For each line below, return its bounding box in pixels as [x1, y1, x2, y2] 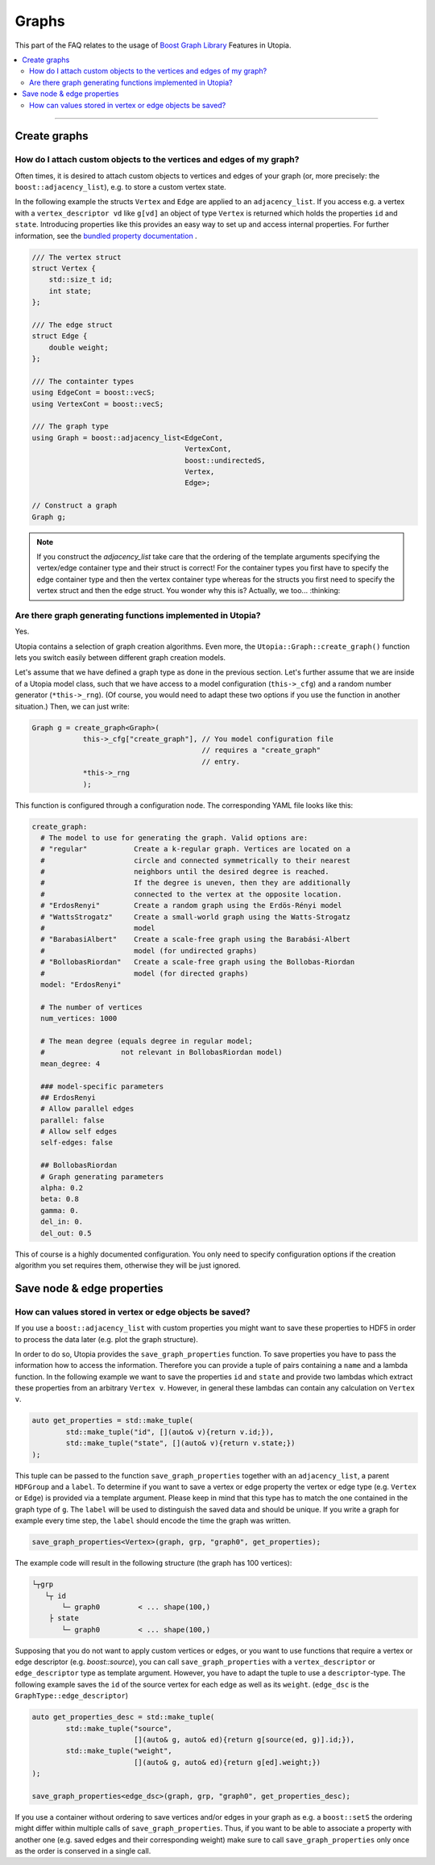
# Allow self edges [40, 1127, 118, 1136]
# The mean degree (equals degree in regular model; [40, 1036, 253, 1045]
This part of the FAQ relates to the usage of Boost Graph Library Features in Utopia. [14, 40, 292, 50]
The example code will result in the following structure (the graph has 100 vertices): [14, 1558, 292, 1568]
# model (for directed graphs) [40, 968, 249, 978]
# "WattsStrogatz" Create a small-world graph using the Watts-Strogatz [40, 912, 350, 922]
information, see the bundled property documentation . [14, 231, 197, 240]
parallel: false [40, 1115, 105, 1125]
